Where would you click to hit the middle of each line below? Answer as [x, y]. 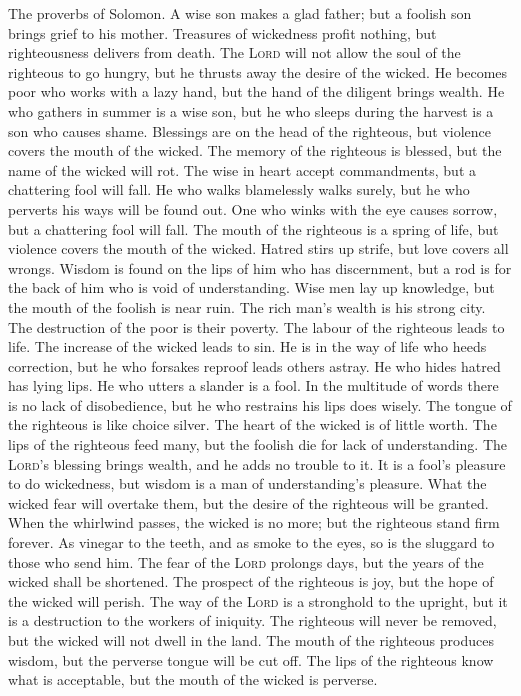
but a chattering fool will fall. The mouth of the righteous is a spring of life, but [253, 228]
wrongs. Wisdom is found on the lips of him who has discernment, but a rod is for [260, 267]
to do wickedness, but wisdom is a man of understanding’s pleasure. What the [247, 483]
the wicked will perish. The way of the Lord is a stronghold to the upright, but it [258, 600]
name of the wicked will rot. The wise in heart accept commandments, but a [242, 169]
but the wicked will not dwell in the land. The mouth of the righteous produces [251, 640]
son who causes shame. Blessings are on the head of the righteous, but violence [250, 130]
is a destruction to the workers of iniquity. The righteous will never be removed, [252, 620]
